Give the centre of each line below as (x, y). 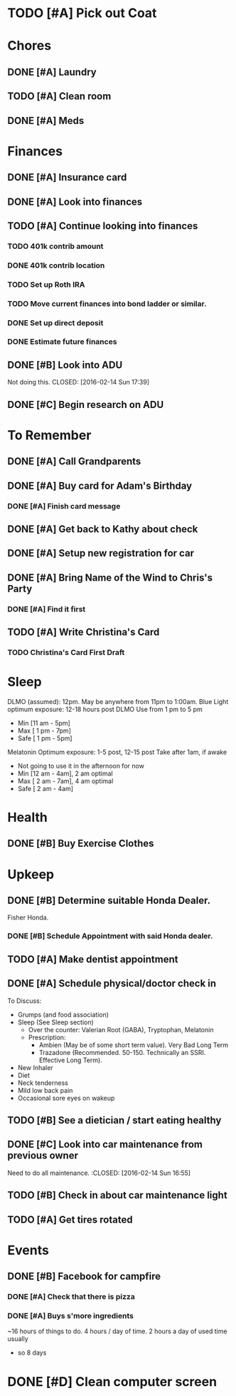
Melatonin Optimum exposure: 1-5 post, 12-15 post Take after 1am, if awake (117, 752)
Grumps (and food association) (63, 1014)
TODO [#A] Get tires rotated (70, 1219)
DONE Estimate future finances (62, 342)
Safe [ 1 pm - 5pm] (45, 738)
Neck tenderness (43, 1083)
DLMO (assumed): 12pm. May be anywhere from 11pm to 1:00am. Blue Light (118, 701)
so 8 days (32, 1352)
